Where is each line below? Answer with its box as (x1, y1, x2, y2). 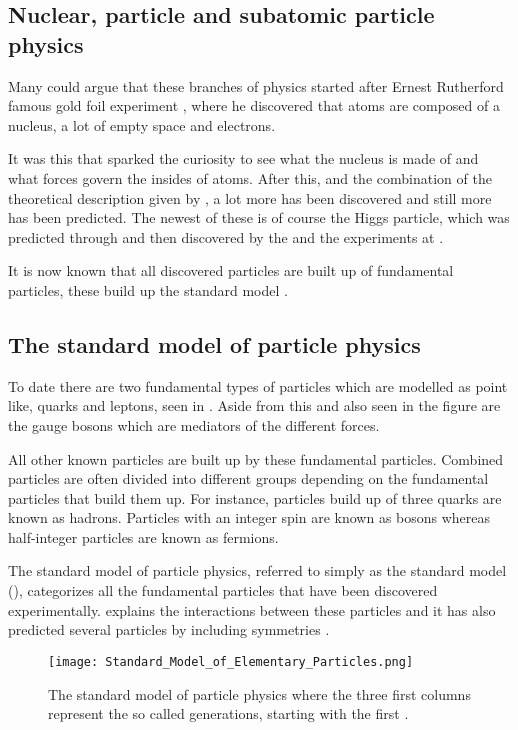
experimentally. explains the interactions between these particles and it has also (8, 599, 496, 620)
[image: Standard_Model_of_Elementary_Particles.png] (48, 654, 414, 669)
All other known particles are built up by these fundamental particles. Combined (8, 448, 504, 469)
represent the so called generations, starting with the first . (48, 703, 409, 724)
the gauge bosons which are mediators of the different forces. (8, 414, 380, 435)
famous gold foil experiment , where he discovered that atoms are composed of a (8, 95, 500, 116)
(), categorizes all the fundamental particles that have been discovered (8, 580, 438, 601)
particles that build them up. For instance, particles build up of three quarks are (8, 487, 502, 508)
